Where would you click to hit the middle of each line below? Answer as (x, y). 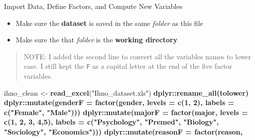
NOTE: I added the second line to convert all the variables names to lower (137, 56)
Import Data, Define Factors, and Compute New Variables (93, 6)
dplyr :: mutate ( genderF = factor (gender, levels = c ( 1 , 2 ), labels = (119, 102)
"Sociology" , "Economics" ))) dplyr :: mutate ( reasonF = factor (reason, (123, 132)
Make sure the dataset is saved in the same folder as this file (109, 23)
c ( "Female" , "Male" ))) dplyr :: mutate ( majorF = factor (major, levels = (126, 112)
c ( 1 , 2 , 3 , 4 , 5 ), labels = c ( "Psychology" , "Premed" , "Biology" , (112, 122)
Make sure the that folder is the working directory (97, 40)
